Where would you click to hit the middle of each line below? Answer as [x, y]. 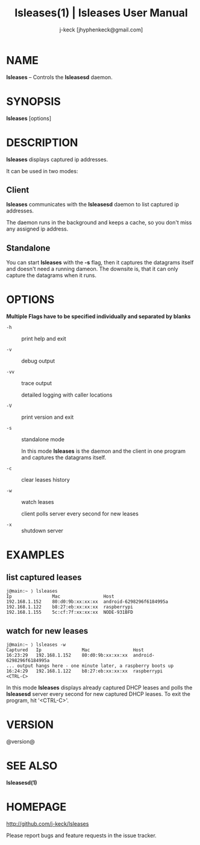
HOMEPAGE [36, 807]
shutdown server [42, 531]
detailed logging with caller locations [67, 395]
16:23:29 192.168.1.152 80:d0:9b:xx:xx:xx [67, 655]
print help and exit [44, 339]
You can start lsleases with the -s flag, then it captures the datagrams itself [100, 263]
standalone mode [43, 439]
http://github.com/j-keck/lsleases [48, 823]
